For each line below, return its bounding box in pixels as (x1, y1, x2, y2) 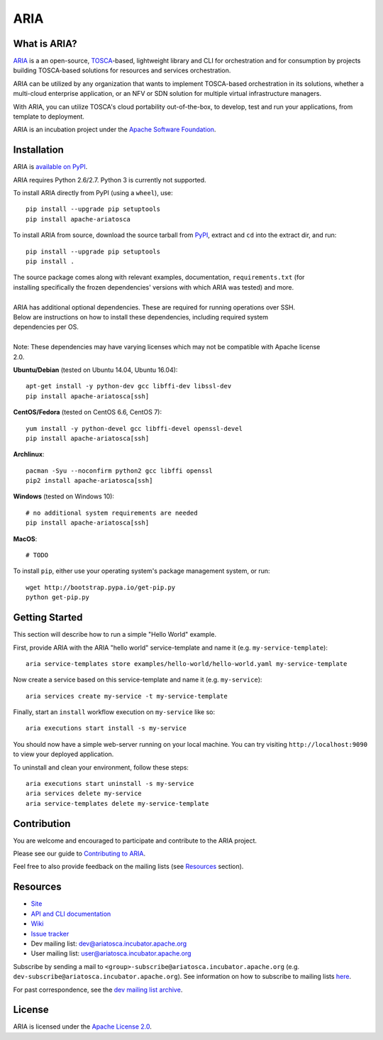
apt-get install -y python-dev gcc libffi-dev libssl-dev (26, 382, 232, 390)
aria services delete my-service (26, 789, 142, 798)
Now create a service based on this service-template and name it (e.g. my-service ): (13, 675, 262, 684)
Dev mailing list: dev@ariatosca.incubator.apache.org (30, 939, 187, 948)
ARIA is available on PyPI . (13, 163, 88, 171)
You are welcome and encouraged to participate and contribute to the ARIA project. (13, 836, 257, 845)
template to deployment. (13, 112, 85, 121)
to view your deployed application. (13, 750, 114, 759)
